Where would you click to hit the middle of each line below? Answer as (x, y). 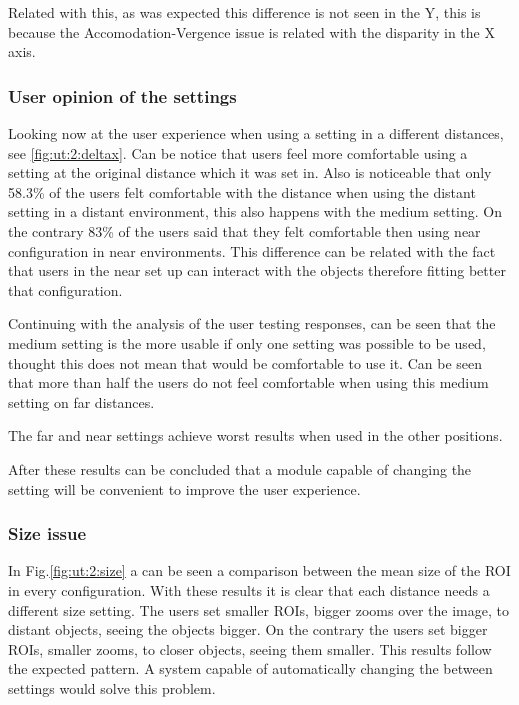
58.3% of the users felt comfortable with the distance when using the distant (242, 191)
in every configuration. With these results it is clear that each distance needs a (249, 589)
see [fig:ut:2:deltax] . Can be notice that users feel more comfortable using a (238, 152)
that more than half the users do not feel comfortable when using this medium (248, 382)
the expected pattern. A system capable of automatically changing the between (250, 668)
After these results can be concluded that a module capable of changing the (240, 468)
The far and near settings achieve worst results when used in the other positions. (255, 435)
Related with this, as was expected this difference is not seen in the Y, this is (244, 12)
